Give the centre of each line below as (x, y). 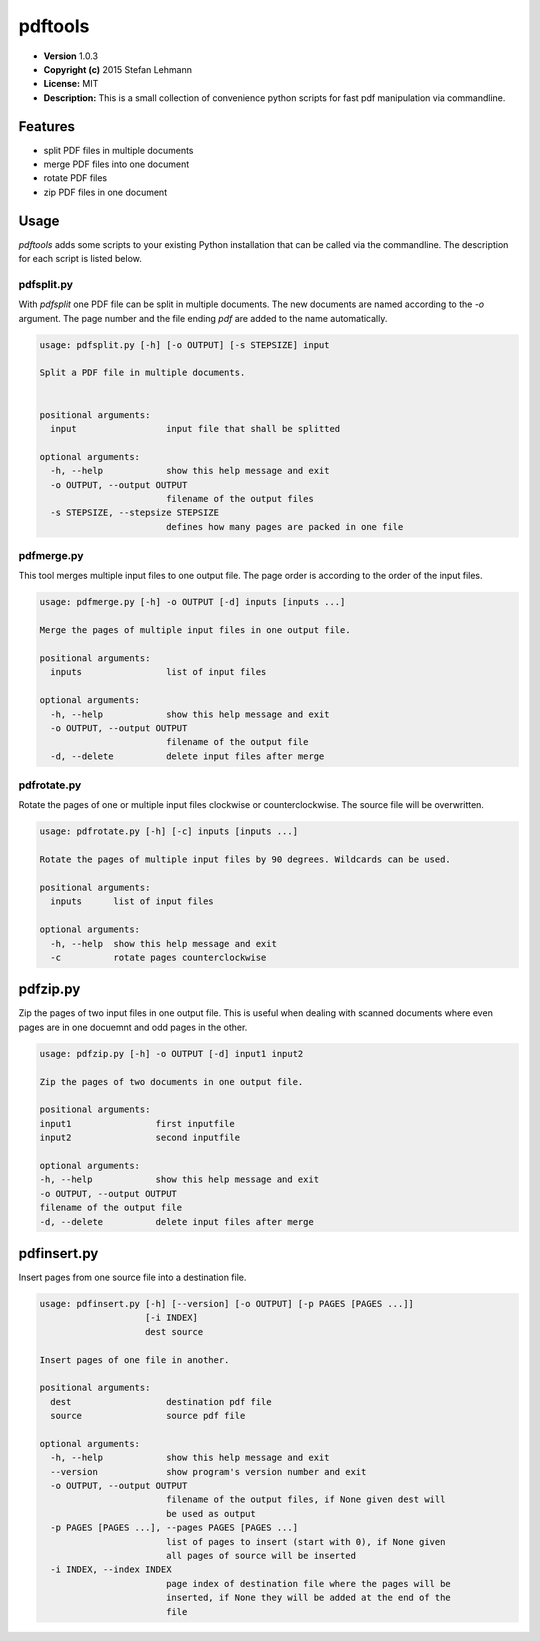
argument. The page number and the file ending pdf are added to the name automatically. (203, 318)
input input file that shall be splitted (195, 428)
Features (46, 126)
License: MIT (71, 84)
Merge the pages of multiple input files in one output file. (195, 630)
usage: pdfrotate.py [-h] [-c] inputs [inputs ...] (169, 831)
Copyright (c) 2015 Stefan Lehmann (117, 69)
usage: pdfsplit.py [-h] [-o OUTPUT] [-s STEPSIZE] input (184, 344)
